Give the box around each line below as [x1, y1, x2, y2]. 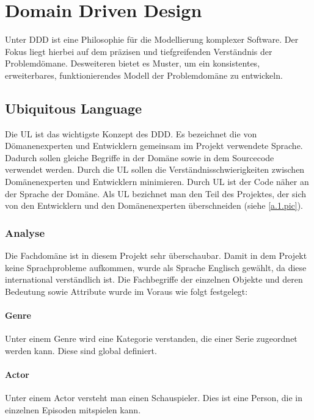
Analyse [5, 225, 45, 240]
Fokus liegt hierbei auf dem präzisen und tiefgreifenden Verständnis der [5, 45, 272, 57]
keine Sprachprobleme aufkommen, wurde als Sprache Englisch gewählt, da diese [5, 261, 307, 273]
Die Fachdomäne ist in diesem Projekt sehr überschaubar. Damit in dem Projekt [5, 249, 307, 262]
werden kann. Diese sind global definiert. [5, 344, 157, 357]
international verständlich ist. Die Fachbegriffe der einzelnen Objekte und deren [5, 273, 303, 286]
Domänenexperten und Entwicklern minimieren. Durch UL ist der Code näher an [5, 175, 309, 188]
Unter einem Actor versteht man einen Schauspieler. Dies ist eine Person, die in [5, 391, 303, 404]
